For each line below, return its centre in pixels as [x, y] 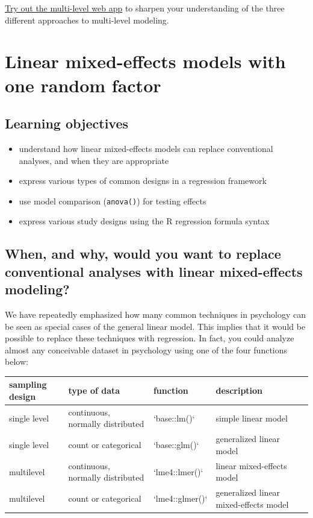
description [239, 390]
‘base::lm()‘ [174, 418]
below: [17, 362]
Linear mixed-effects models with [145, 61]
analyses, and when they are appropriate [94, 160]
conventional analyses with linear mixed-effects [154, 271]
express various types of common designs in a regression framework [143, 181]
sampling [28, 384]
